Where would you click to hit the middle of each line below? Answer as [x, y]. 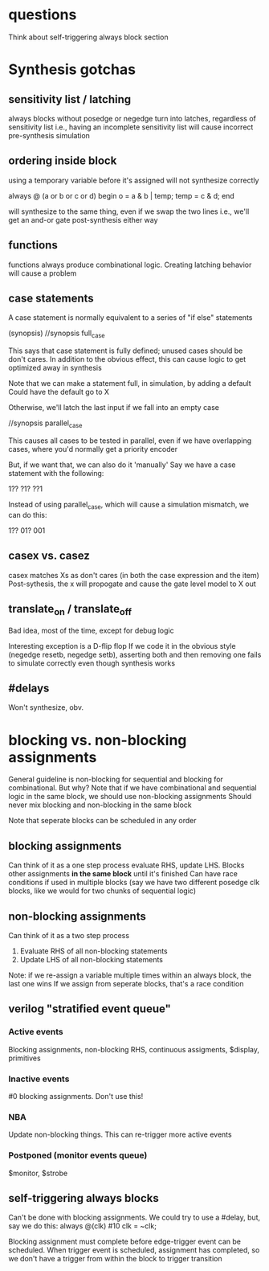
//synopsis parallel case [45, 424]
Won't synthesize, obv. [46, 707]
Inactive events [39, 1079]
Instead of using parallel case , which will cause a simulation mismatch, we [129, 505]
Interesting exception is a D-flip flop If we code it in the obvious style [122, 646]
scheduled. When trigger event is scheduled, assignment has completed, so [134, 1250]
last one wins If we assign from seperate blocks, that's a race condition [126, 983]
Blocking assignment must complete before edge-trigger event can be [124, 1242]
